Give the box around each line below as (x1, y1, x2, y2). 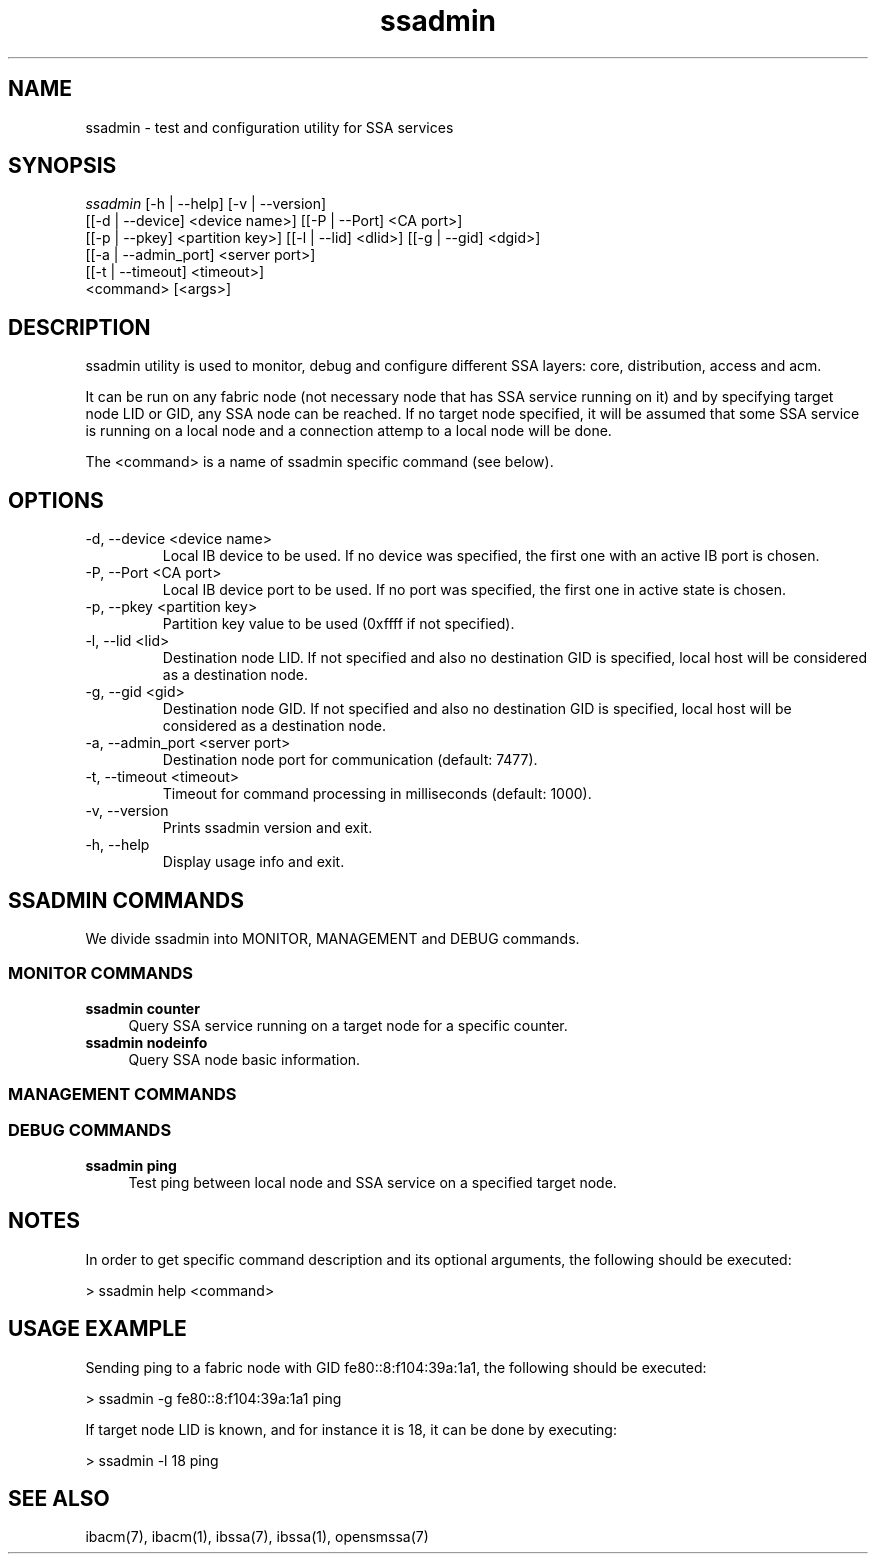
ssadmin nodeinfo (85, 1033, 208, 1051)
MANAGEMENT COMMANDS (8, 1084, 237, 1105)
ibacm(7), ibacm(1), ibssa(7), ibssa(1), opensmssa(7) (85, 1528, 429, 1546)
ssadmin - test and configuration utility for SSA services (85, 118, 454, 136)
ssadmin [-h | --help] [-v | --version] (85, 195, 327, 213)
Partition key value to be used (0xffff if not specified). (162, 615, 515, 633)
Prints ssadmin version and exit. (162, 819, 373, 837)
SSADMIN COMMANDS (8, 887, 244, 913)
